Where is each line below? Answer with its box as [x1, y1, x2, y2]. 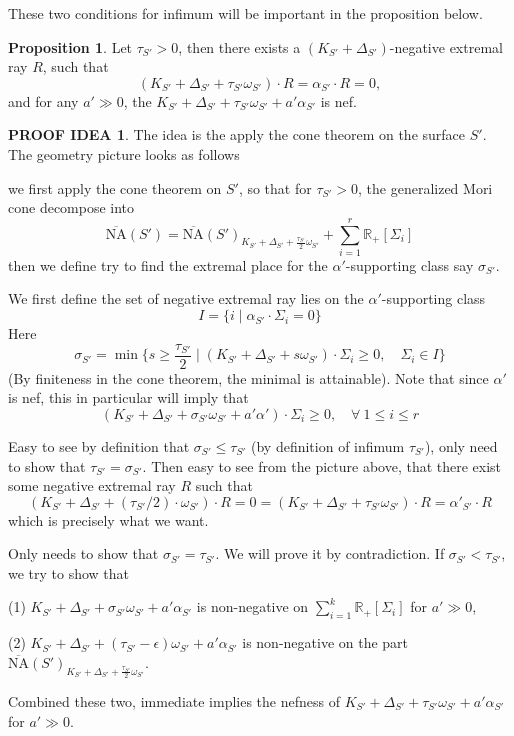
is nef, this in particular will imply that [8, 387, 249, 408]
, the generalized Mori [358, 177, 493, 198]
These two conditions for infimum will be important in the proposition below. [8, 3, 483, 23]
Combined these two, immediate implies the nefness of [8, 691, 340, 712]
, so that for [238, 177, 312, 198]
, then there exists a [178, 36, 301, 57]
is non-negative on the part [242, 632, 409, 653]
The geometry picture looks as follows [8, 143, 240, 164]
